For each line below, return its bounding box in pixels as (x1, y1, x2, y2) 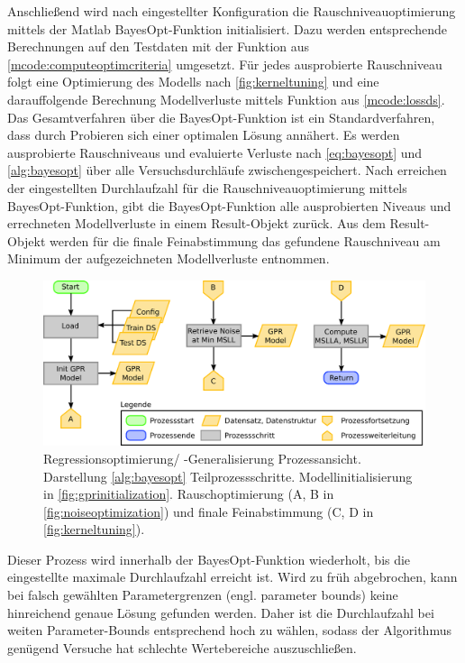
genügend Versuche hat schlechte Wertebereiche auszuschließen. (7, 638, 357, 657)
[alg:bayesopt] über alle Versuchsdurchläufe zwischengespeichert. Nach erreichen (7, 161, 447, 180)
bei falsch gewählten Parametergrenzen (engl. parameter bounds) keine (7, 585, 398, 604)
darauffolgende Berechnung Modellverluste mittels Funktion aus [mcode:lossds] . (7, 89, 445, 108)
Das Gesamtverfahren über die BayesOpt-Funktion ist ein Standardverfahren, (7, 107, 435, 126)
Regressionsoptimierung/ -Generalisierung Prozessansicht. (43, 448, 361, 467)
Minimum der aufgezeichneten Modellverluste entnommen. (7, 249, 330, 268)
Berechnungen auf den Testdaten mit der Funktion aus (7, 37, 310, 56)
